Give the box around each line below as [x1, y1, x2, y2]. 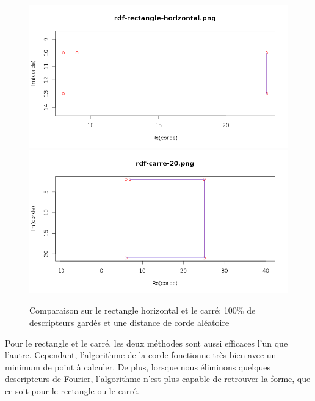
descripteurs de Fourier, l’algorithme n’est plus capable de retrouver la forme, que [5, 372, 311, 385]
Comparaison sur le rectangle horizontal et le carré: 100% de [29, 304, 256, 317]
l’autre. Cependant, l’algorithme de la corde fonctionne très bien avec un [5, 348, 277, 361]
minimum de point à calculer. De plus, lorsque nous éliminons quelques [5, 360, 271, 373]
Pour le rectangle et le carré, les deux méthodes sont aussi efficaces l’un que [5, 336, 288, 349]
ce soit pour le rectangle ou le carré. [5, 384, 139, 397]
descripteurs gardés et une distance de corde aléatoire [29, 315, 230, 328]
